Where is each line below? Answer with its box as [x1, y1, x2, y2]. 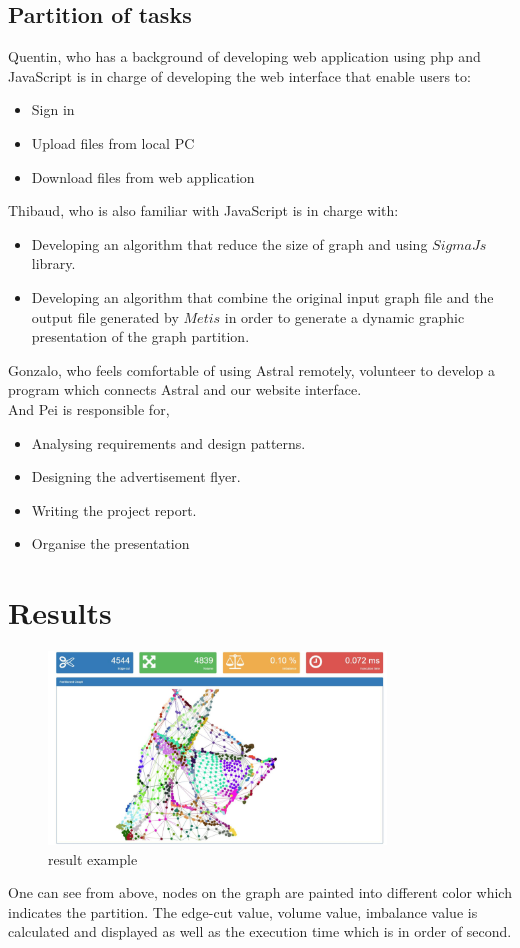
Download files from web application [31, 166, 255, 187]
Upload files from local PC [31, 132, 195, 153]
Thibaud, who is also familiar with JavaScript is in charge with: [8, 200, 399, 221]
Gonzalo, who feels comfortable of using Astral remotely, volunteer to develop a [8, 359, 495, 380]
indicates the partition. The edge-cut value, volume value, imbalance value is [8, 901, 478, 922]
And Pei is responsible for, [8, 398, 170, 419]
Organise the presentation [31, 533, 190, 554]
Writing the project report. [31, 499, 197, 520]
